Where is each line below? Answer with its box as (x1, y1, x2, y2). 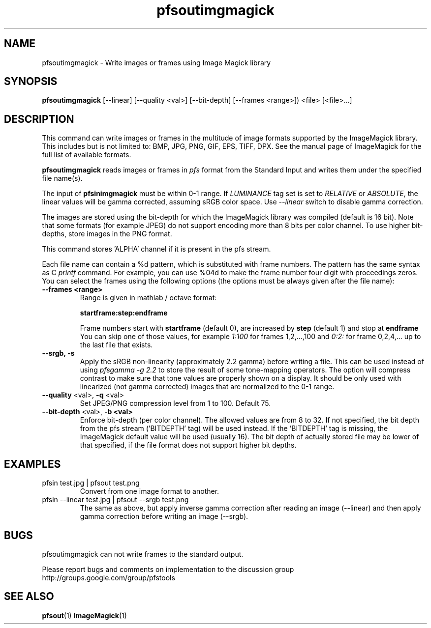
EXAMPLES (4, 457, 61, 470)
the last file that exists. (80, 341, 153, 349)
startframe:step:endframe (80, 309, 168, 317)
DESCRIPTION (4, 113, 74, 125)
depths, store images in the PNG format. (42, 229, 172, 238)
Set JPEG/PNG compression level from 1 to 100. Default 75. (80, 399, 271, 408)
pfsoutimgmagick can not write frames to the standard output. (42, 549, 244, 558)
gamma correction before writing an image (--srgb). (80, 512, 248, 521)
